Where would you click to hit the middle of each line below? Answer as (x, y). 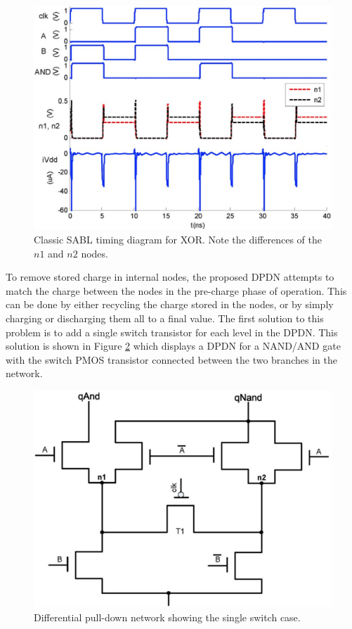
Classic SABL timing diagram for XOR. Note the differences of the (178, 239)
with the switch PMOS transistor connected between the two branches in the (171, 359)
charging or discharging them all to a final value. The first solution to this (165, 318)
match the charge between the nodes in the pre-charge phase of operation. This (176, 290)
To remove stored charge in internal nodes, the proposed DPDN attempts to (170, 277)
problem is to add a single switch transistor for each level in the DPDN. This (172, 332)
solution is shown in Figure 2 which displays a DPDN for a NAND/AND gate (173, 346)
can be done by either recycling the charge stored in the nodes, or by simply (170, 304)
